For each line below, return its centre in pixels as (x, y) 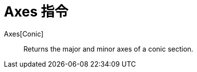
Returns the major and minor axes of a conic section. (109, 49)
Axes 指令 (36, 12)
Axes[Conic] (24, 34)
